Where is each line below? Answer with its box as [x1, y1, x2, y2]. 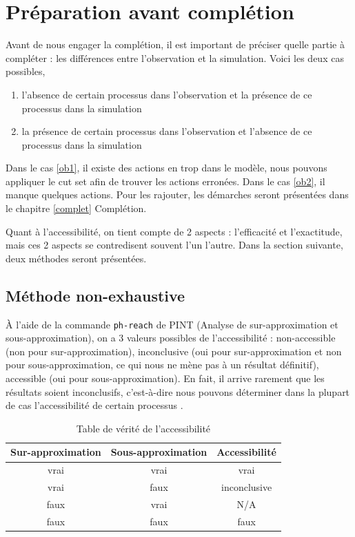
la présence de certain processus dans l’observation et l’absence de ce [21, 124, 312, 138]
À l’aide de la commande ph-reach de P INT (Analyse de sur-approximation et [6, 317, 338, 331]
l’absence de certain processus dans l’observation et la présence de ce [21, 87, 312, 101]
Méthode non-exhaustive [6, 284, 185, 306]
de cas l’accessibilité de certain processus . [6, 398, 183, 412]
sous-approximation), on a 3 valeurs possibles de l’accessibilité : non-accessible [6, 330, 336, 345]
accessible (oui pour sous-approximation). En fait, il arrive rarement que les [6, 371, 325, 386]
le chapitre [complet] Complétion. [6, 201, 147, 215]
